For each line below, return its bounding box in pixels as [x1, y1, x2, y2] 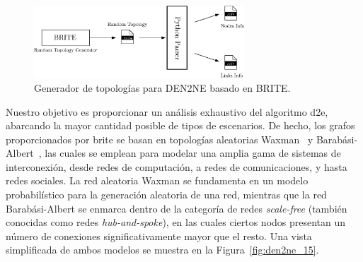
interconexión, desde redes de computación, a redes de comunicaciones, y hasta [6, 159, 347, 174]
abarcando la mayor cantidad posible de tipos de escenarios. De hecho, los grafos [6, 118, 355, 133]
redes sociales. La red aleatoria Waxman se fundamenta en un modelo [6, 173, 309, 188]
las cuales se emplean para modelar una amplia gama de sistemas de [45, 145, 341, 160]
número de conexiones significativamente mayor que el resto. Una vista [6, 228, 312, 243]
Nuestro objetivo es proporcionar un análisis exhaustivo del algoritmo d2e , [6, 104, 328, 119]
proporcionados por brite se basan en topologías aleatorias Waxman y [6, 131, 313, 146]
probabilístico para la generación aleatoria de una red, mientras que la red [6, 187, 327, 202]
